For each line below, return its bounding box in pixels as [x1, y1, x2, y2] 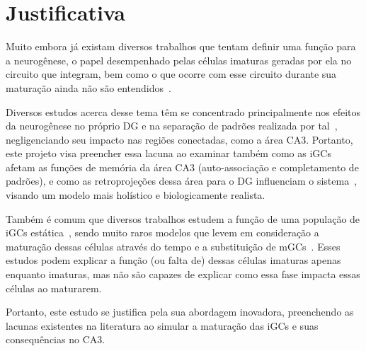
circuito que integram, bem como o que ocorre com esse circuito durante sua [6, 67, 337, 81]
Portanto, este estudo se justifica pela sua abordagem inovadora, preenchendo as [6, 304, 354, 319]
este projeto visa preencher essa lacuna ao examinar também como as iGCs [6, 146, 331, 161]
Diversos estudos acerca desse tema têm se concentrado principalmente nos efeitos [6, 104, 361, 119]
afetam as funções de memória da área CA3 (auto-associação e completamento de [6, 159, 359, 174]
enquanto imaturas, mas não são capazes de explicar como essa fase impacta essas [6, 267, 360, 282]
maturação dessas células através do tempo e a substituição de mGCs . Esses [6, 238, 341, 253]
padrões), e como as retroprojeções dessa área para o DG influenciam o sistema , [6, 173, 358, 188]
